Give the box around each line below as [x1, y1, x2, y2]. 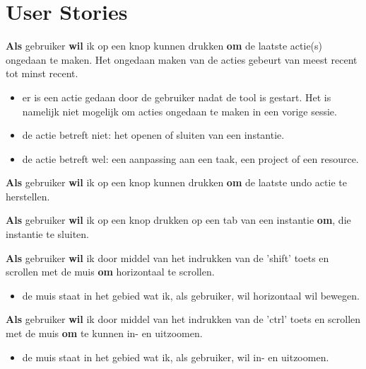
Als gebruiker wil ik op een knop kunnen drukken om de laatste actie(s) [6, 38, 323, 53]
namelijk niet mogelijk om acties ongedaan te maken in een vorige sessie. [22, 103, 337, 118]
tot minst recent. [6, 66, 78, 81]
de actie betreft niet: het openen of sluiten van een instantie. [22, 127, 285, 142]
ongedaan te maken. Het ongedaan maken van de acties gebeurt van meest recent [6, 52, 358, 67]
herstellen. [6, 188, 50, 203]
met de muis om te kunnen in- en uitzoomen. [6, 326, 203, 341]
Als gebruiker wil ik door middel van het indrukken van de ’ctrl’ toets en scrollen [6, 312, 361, 327]
